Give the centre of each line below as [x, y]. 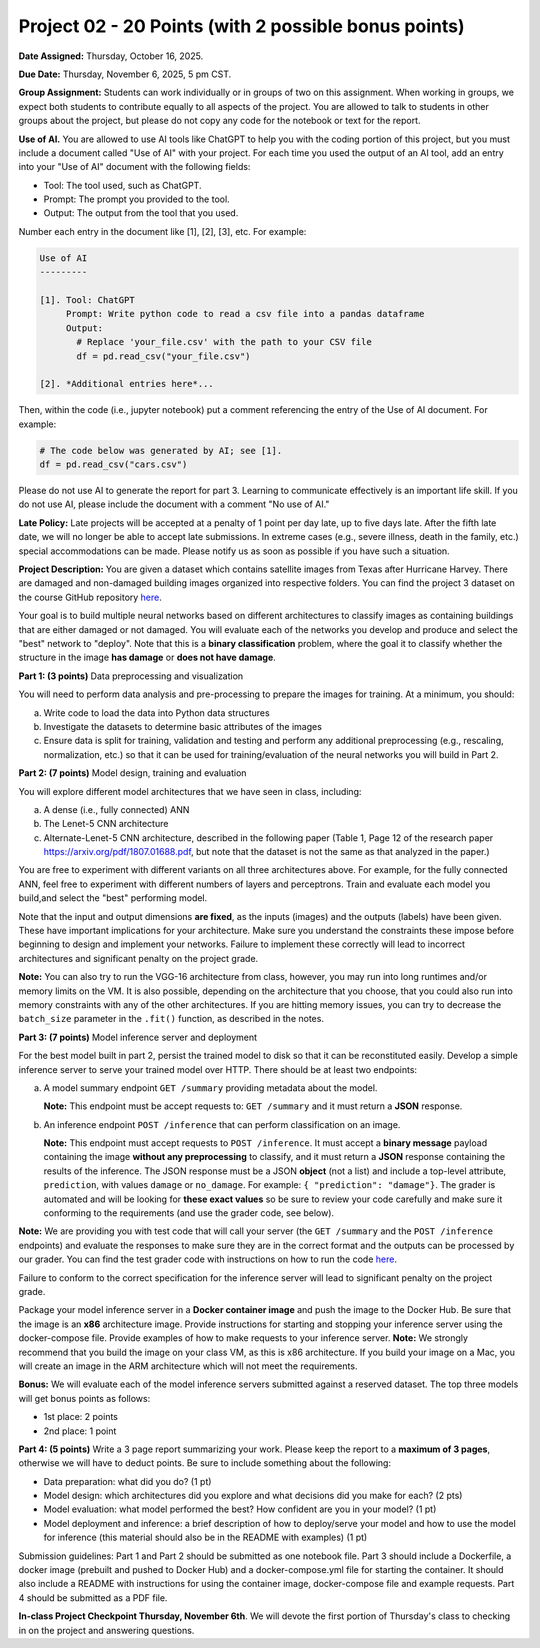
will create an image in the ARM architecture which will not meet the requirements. [188, 1366]
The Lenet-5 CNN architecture [106, 824]
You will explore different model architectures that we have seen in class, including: [190, 791]
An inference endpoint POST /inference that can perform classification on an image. [222, 1124]
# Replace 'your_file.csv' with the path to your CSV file [224, 342]
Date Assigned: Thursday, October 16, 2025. [111, 56]
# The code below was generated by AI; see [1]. [161, 450]
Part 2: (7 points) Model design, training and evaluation [132, 773]
